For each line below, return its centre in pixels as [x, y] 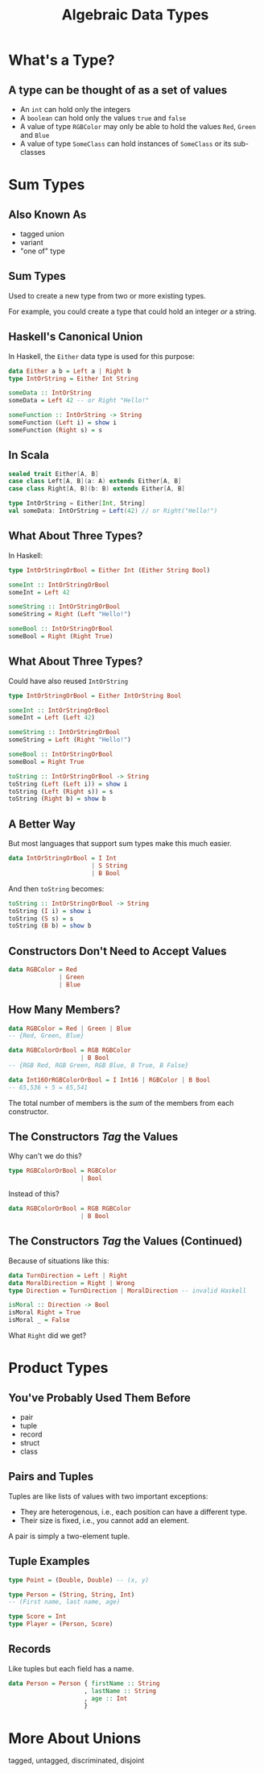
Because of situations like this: [59, 1261]
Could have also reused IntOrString [68, 681]
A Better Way [42, 824]
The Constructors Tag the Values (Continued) [126, 1241]
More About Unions [75, 1738]
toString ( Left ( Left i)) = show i [68, 784]
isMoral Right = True [45, 1312]
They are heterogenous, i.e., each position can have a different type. [134, 1512]
